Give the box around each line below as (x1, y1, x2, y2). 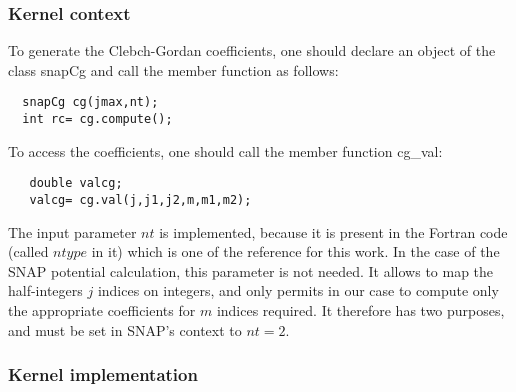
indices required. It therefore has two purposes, (216, 300, 505, 320)
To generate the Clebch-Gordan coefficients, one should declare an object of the (8, 40, 496, 61)
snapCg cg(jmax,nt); (22, 95, 159, 110)
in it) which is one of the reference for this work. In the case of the (91, 241, 500, 262)
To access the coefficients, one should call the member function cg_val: (8, 140, 443, 161)
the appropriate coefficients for (8, 300, 196, 320)
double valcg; (29, 176, 123, 191)
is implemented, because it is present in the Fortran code (159, 221, 508, 242)
